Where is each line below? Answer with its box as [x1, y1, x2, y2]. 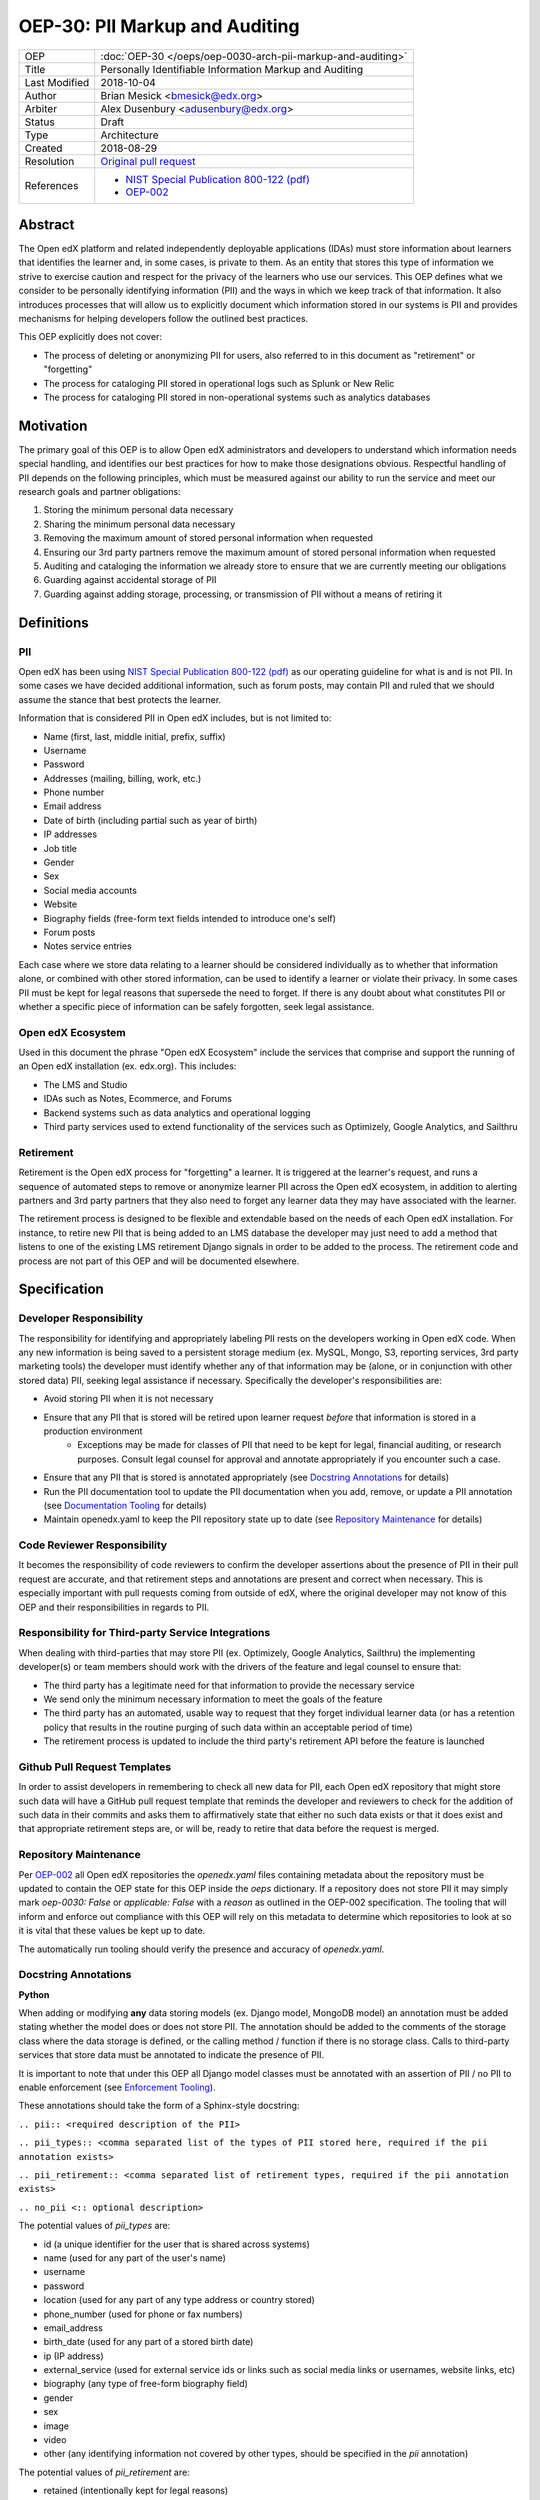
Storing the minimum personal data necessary [43, 504, 234, 516]
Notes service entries [43, 940, 132, 952]
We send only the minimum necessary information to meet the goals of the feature [43, 1693, 384, 1705]
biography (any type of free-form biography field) [43, 2378, 249, 2390]
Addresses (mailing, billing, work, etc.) [43, 772, 202, 784]
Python [18, 1988, 50, 2000]
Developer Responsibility [18, 1311, 144, 1325]
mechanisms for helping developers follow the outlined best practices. [18, 313, 309, 325]
